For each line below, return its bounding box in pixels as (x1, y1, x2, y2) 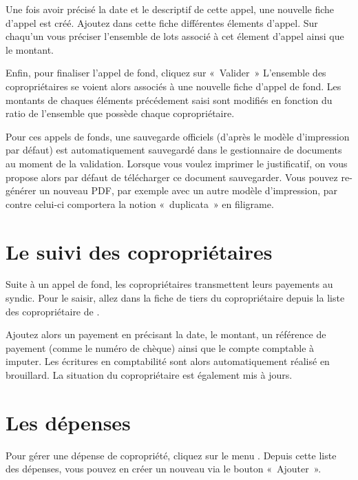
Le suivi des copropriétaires (6, 237, 273, 265)
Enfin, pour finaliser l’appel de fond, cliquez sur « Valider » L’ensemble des (6, 65, 326, 80)
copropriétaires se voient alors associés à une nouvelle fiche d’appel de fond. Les (6, 79, 341, 93)
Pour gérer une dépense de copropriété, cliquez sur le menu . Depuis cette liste (6, 448, 337, 462)
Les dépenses (6, 408, 131, 436)
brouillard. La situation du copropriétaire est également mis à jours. (6, 368, 293, 382)
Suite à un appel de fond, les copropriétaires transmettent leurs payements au (6, 277, 333, 291)
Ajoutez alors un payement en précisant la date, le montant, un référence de (6, 327, 326, 342)
